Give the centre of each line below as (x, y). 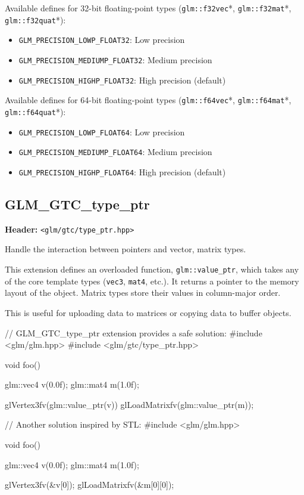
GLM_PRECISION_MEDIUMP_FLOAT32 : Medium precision (115, 59)
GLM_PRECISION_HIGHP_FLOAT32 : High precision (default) (122, 80)
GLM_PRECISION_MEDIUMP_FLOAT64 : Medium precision (115, 152)
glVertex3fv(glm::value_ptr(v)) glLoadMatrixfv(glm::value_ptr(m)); (129, 404)
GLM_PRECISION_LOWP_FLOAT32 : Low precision (102, 40)
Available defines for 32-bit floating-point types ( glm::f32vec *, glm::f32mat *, (148, 8)
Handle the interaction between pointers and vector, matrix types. (126, 249)
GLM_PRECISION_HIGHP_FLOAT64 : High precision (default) (122, 171)
